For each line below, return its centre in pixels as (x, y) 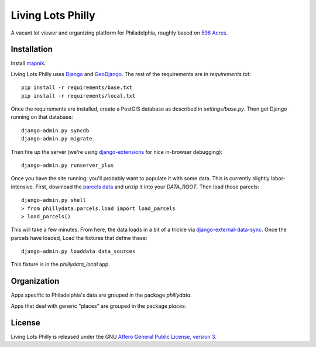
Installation (32, 49)
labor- (278, 178)
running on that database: (42, 117)
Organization (35, 281)
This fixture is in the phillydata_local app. (61, 264)
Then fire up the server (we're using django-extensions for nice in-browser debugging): (116, 152)
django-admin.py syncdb (55, 130)
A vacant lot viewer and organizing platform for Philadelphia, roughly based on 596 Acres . (119, 33)
